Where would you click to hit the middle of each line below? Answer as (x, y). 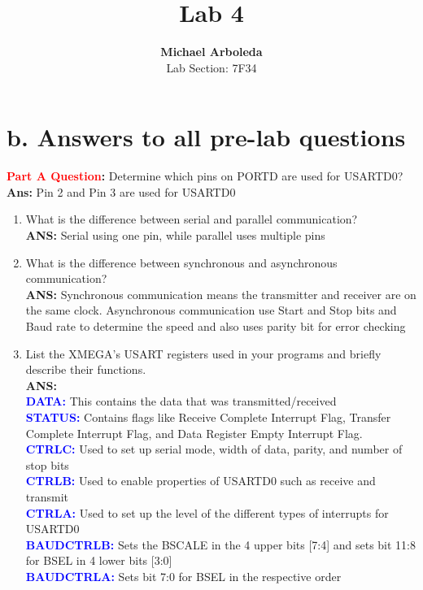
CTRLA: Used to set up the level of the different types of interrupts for (207, 512)
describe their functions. (86, 369)
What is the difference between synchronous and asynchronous (181, 262)
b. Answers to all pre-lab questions (206, 137)
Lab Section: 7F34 (211, 67)
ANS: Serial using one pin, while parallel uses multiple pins (175, 235)
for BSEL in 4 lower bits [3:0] (99, 560)
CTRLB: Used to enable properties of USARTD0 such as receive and (201, 481)
